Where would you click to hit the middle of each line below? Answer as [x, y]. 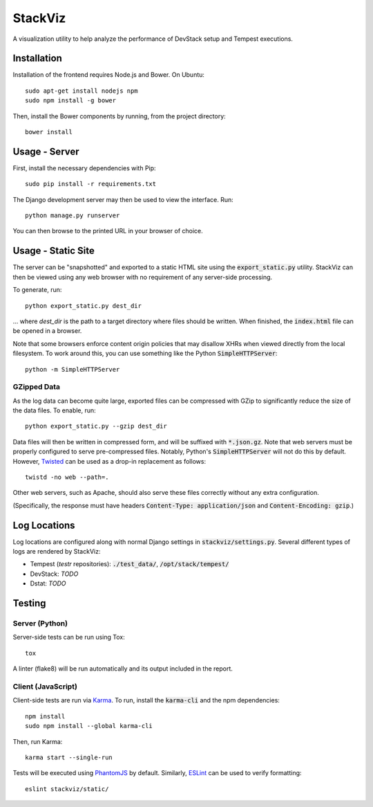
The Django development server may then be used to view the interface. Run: [123, 199]
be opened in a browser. [47, 331]
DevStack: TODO [54, 574]
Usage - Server [46, 151]
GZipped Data [37, 387]
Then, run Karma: [38, 741]
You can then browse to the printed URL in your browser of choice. [108, 231]
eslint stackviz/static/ [67, 789]
